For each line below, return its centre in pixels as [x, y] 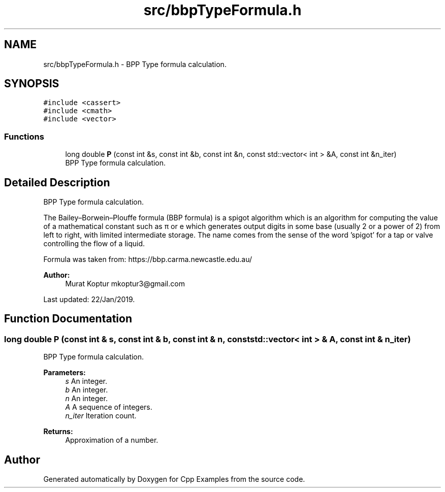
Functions [24, 136]
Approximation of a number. [112, 440]
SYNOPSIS [32, 84]
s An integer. [86, 381]
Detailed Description [57, 182]
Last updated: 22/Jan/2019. [89, 300]
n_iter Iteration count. [101, 416]
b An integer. [87, 390]
